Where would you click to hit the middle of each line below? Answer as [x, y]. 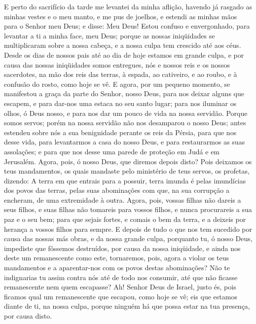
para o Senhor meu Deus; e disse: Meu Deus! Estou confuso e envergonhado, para [127, 26]
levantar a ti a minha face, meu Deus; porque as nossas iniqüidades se [110, 35]
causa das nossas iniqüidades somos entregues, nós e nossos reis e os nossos [117, 64]
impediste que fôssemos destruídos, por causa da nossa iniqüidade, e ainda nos [122, 248]
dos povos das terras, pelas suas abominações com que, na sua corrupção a [117, 190]
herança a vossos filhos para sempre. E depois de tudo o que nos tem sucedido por [128, 229]
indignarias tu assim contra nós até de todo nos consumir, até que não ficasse [121, 277]
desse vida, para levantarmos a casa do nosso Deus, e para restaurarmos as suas [125, 142]
